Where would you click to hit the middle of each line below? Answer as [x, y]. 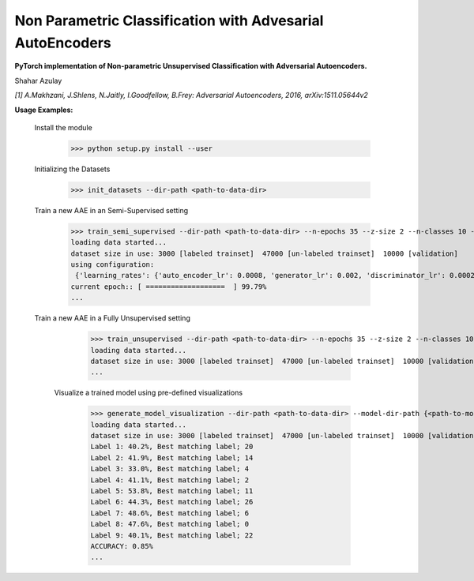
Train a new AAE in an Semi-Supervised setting [111, 210]
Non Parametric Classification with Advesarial [169, 21]
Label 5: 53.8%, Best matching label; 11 [172, 491]
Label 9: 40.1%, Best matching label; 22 [172, 535]
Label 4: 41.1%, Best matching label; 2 [169, 480]
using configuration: [113, 264]
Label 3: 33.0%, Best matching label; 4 [169, 469]
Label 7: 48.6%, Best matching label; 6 [169, 513]
